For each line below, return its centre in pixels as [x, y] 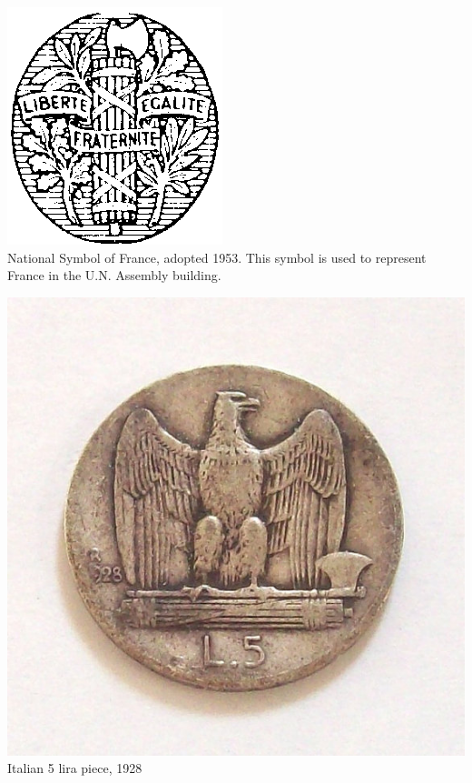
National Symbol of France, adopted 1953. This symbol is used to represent [217, 257]
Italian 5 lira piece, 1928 [75, 768]
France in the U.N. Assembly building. [114, 275]
